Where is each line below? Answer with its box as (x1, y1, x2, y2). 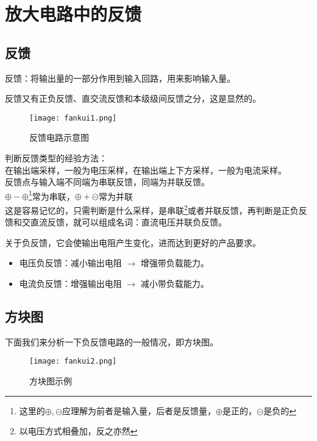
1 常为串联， (28, 188, 75, 202)
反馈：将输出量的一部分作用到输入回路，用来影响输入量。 (5, 71, 235, 84)
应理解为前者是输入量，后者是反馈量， (62, 404, 216, 417)
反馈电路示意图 (29, 131, 89, 144)
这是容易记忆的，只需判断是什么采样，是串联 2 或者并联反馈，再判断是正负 (5, 202, 299, 216)
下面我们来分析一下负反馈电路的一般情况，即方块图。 (5, 335, 218, 348)
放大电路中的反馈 (5, 1, 142, 26)
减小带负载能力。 (140, 277, 209, 290)
